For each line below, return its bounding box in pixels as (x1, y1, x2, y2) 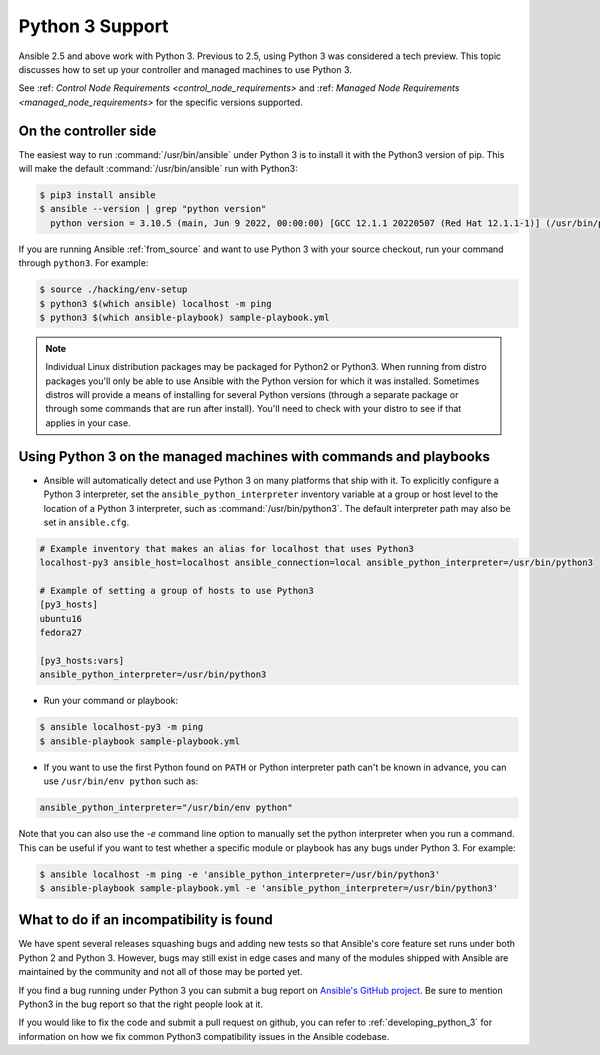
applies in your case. (45, 416, 131, 429)
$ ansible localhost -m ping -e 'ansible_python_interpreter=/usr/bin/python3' (39, 868, 441, 880)
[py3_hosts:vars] (39, 655, 125, 667)
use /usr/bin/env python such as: (43, 775, 199, 787)
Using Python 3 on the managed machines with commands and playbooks (18, 448, 490, 465)
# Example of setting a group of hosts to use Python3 (39, 585, 314, 597)
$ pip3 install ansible (39, 190, 157, 200)
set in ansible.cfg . (43, 516, 130, 528)
